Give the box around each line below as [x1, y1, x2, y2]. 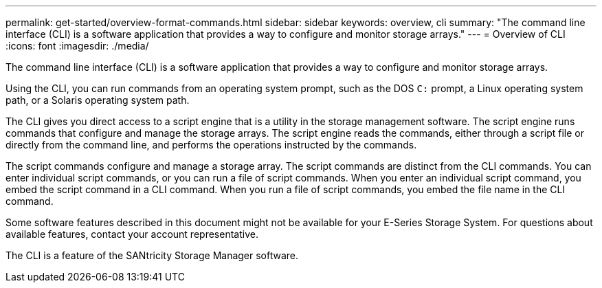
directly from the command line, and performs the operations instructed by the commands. [5, 139, 417, 151]
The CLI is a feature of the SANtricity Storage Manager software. [5, 250, 299, 261]
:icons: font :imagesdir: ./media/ [5, 40, 149, 52]
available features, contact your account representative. [5, 228, 258, 240]
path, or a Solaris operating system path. [5, 94, 190, 106]
